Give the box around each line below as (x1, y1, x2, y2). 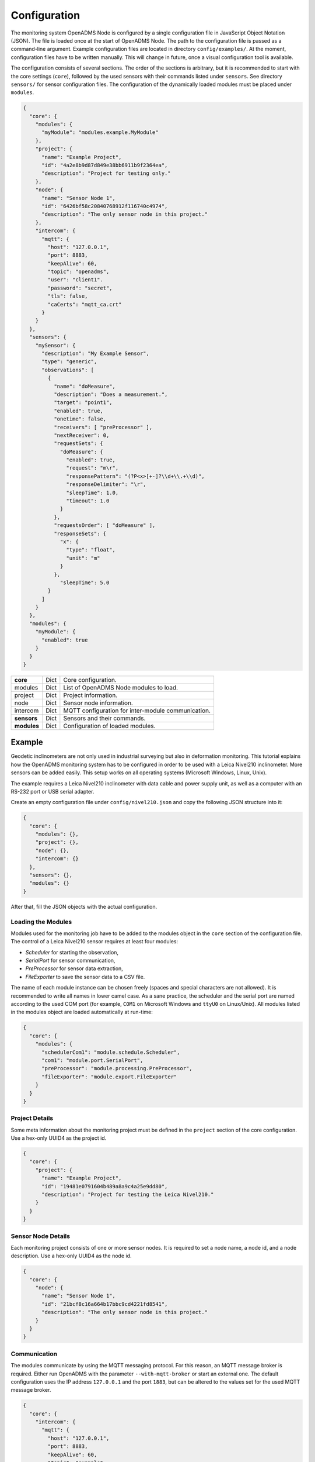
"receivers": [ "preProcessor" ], (53, 424, 153, 430)
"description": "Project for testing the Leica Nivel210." (41, 1191, 214, 1198)
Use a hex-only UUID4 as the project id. (10, 1135, 107, 1142)
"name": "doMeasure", (53, 383, 116, 389)
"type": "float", (66, 547, 116, 553)
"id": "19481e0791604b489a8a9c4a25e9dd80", (41, 1183, 168, 1189)
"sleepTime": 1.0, (66, 489, 119, 496)
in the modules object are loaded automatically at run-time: (10, 1009, 153, 1016)
